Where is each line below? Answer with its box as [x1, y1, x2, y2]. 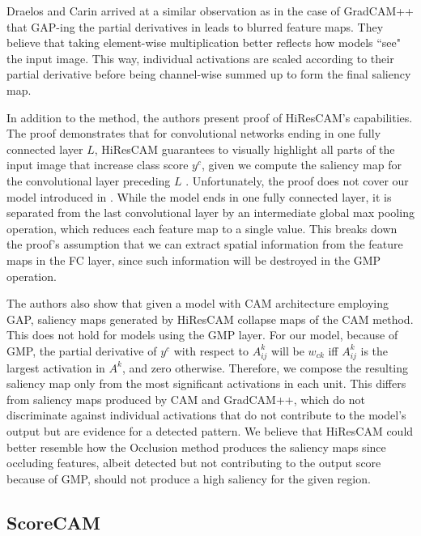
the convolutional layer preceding [6, 172, 171, 189]
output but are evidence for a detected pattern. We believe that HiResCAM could [6, 422, 414, 439]
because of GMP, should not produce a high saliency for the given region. [6, 470, 371, 487]
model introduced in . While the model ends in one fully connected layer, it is [6, 188, 392, 205]
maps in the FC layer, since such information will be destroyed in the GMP [6, 251, 381, 268]
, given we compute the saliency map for [201, 156, 402, 173]
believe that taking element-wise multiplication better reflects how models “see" [6, 34, 402, 51]
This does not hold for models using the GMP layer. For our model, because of [6, 326, 398, 343]
